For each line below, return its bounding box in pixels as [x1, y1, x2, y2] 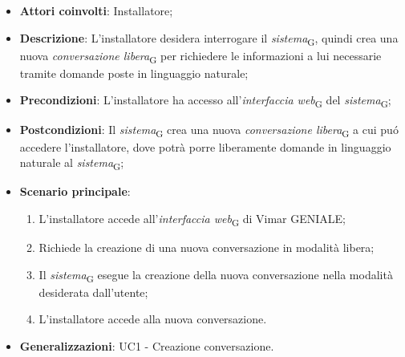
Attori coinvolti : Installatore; [19, 2, 173, 18]
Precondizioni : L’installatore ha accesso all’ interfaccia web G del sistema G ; [19, 91, 391, 111]
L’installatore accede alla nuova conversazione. [38, 310, 267, 327]
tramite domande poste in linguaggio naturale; [19, 64, 249, 81]
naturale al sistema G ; [19, 154, 124, 173]
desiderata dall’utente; [38, 283, 148, 300]
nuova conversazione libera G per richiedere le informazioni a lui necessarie [19, 47, 382, 66]
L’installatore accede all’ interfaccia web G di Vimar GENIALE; [38, 210, 346, 229]
